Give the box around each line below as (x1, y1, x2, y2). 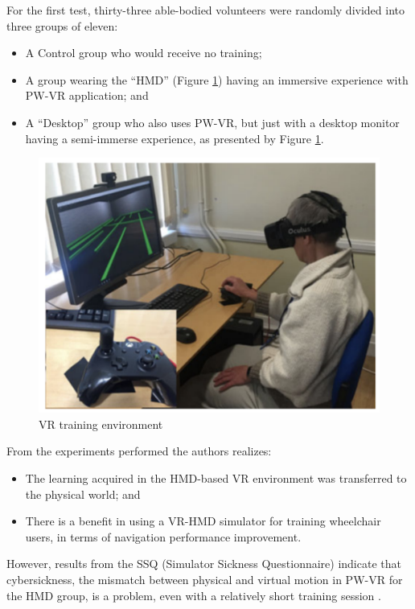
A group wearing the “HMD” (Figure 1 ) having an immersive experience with (25, 71, 409, 88)
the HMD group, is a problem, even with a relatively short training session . (6, 586, 381, 603)
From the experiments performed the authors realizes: (6, 442, 272, 459)
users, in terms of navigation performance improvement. (25, 528, 302, 545)
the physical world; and (25, 485, 141, 502)
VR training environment (39, 415, 163, 432)
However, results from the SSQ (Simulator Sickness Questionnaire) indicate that (6, 555, 401, 572)
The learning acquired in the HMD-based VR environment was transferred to (25, 470, 407, 487)
